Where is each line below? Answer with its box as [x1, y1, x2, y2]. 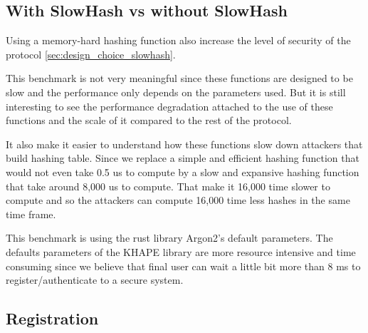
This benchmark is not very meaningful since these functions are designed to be [6, 71, 353, 86]
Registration [6, 307, 99, 329]
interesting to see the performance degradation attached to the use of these [6, 98, 333, 113]
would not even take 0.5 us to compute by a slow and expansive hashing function [6, 164, 359, 179]
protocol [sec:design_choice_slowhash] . [6, 46, 176, 61]
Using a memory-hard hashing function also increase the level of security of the [6, 33, 351, 48]
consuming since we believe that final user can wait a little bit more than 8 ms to [6, 258, 361, 273]
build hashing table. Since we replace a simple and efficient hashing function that [6, 150, 359, 165]
